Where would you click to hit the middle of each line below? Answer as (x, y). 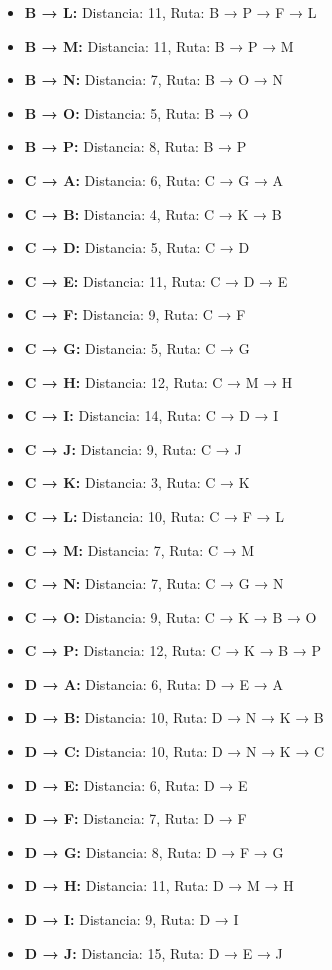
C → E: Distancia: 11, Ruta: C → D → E (156, 280)
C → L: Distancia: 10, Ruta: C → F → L (154, 515)
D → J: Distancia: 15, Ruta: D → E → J (153, 952)
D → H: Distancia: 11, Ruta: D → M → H (159, 885)
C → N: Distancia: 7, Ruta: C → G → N (154, 583)
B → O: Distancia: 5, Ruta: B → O (136, 112)
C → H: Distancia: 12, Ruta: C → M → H (158, 381)
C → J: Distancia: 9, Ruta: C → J (133, 448)
